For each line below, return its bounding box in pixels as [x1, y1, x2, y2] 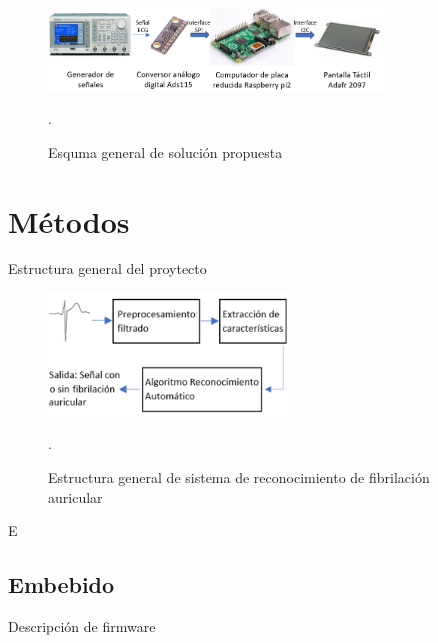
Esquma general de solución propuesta [48, 141, 283, 162]
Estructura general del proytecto [8, 258, 207, 279]
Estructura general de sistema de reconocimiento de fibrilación [48, 466, 430, 487]
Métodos [8, 200, 130, 241]
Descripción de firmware [8, 615, 156, 636]
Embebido [8, 569, 115, 600]
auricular [48, 486, 103, 507]
